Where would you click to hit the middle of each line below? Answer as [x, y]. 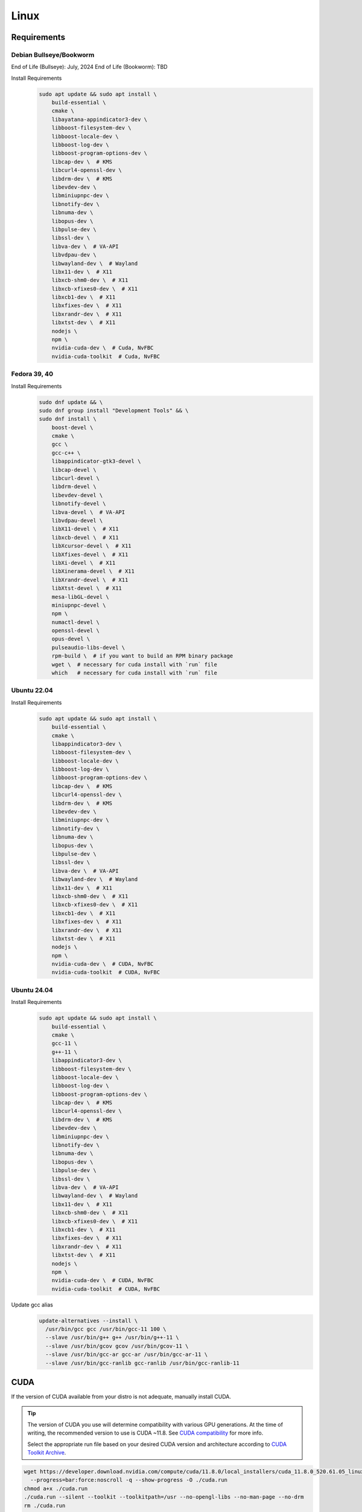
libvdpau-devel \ [77, 520]
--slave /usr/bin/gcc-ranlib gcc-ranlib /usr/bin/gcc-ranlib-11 [142, 1363]
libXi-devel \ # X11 [84, 563]
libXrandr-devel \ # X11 [90, 580]
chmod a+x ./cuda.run [56, 1488]
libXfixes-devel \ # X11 [90, 554]
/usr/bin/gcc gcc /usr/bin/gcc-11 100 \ [106, 1329]
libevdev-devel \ [77, 495]
